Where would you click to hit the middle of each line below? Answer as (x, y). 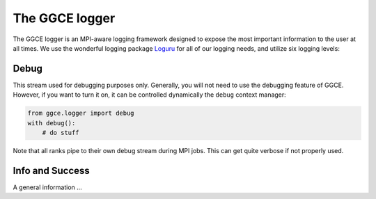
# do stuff (61, 133)
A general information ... (48, 187)
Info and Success (51, 170)
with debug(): (52, 123)
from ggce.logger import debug (81, 113)
